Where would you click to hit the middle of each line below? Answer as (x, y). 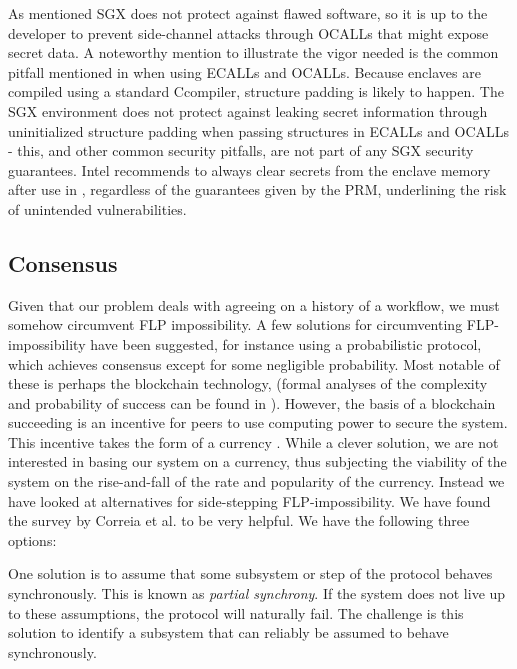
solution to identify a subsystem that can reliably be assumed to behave (228, 632)
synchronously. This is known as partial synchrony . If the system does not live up (257, 593)
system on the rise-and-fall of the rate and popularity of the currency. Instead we (256, 481)
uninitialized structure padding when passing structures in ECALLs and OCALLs (259, 130)
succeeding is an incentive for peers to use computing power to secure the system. (258, 422)
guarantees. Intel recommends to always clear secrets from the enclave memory (249, 169)
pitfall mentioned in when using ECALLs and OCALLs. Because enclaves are (244, 71)
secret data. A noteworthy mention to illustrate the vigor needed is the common (253, 52)
